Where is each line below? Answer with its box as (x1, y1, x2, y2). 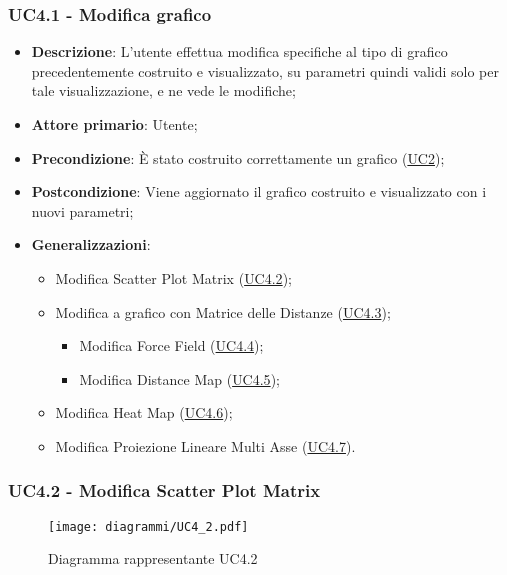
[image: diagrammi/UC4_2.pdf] (48, 519, 249, 534)
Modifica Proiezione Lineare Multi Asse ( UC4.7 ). (55, 435, 356, 456)
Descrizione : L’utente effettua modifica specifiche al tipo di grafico (31, 41, 448, 62)
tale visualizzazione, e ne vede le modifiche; (31, 80, 296, 101)
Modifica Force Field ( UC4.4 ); (79, 335, 264, 356)
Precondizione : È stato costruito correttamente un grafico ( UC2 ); (31, 147, 445, 168)
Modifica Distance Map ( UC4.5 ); (79, 368, 280, 389)
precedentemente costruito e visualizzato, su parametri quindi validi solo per (31, 60, 499, 81)
